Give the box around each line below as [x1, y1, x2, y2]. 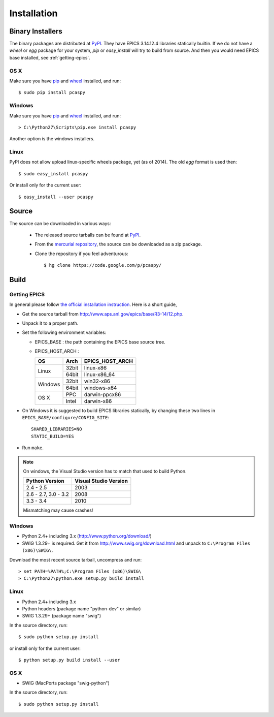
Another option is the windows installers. [9, 136, 95, 142]
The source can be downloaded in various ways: [9, 220, 111, 226]
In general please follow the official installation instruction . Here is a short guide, [9, 301, 177, 307]
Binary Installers [9, 27, 63, 36]
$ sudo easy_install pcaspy [18, 171, 88, 176]
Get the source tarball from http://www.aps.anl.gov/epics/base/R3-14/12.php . [22, 310, 184, 317]
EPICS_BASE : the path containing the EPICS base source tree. [35, 338, 166, 345]
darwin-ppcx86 [84, 391, 121, 398]
